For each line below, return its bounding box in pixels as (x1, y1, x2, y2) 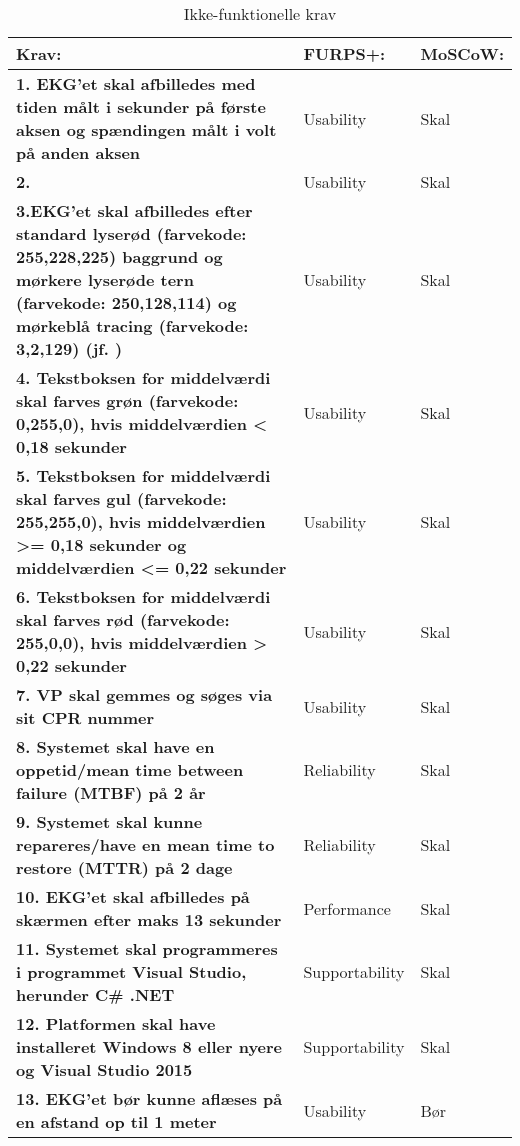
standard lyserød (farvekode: (16, 222, 247, 245)
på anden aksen (16, 141, 141, 164)
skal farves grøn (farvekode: (16, 389, 239, 412)
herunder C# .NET (16, 983, 175, 1006)
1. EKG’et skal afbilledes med (16, 72, 256, 95)
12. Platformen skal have (16, 1012, 216, 1035)
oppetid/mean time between (16, 758, 244, 781)
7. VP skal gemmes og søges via (16, 683, 273, 706)
